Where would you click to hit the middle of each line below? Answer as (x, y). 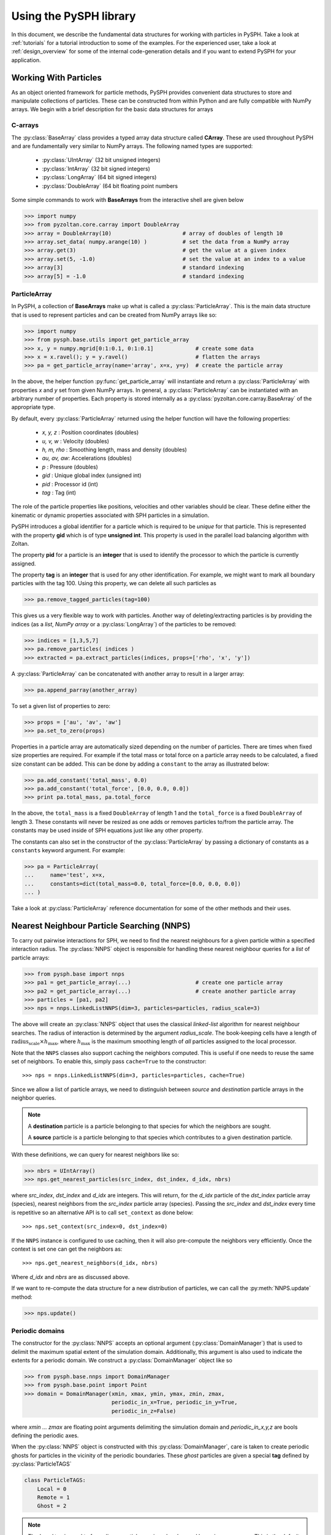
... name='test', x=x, (65, 875)
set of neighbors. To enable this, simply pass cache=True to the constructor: (109, 1061)
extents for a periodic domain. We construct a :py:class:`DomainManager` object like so (122, 1361)
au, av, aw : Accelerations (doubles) (87, 458)
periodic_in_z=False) (144, 1411)
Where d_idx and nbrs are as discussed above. (70, 1277)
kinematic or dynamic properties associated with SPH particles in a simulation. (110, 515)
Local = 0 (52, 1489)
